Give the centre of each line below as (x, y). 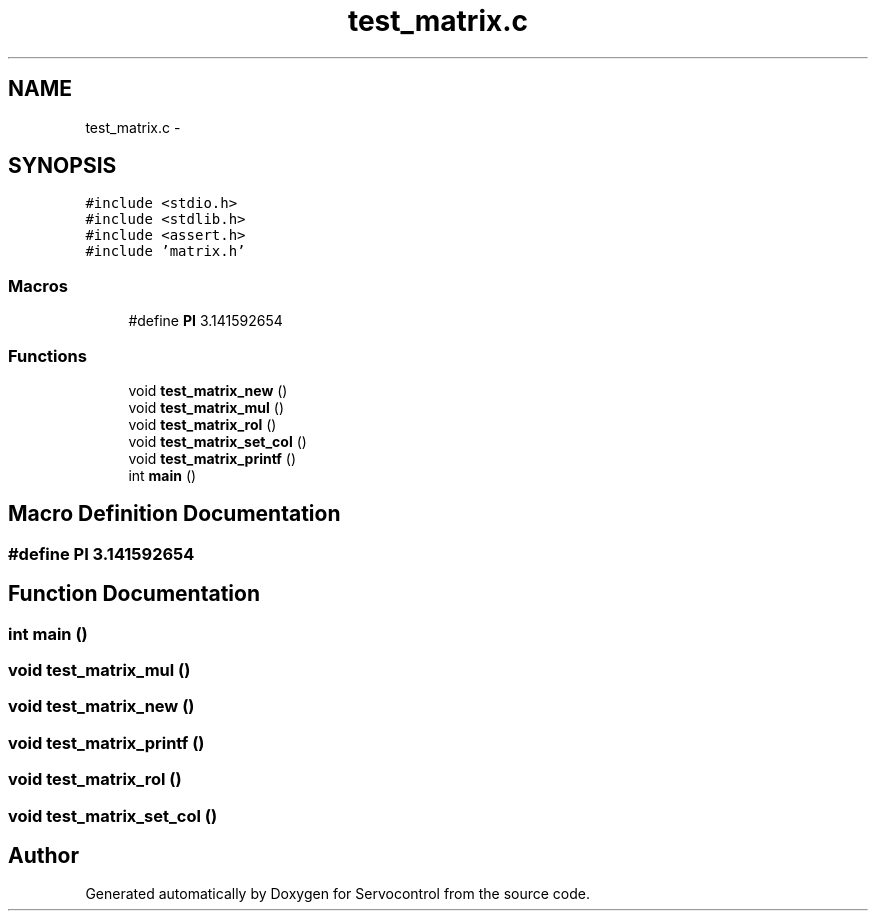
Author (43, 855)
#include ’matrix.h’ (165, 251)
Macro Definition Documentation (174, 514)
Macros (38, 285)
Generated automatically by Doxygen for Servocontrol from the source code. (338, 894)
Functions (47, 355)
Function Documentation (134, 594)
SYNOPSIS (62, 166)
